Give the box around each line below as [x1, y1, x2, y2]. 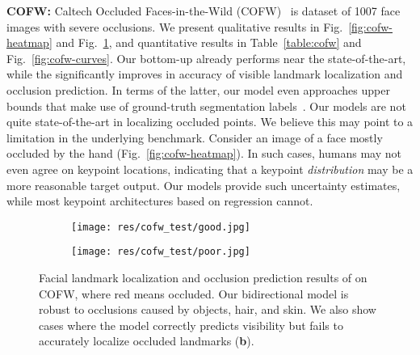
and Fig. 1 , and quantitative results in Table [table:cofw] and [56, 34, 362, 51]
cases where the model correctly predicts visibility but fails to [39, 316, 343, 333]
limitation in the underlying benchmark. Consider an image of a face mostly [6, 129, 383, 146]
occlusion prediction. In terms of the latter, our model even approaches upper [6, 81, 390, 98]
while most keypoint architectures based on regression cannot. [6, 192, 313, 209]
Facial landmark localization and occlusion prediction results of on [39, 269, 367, 286]
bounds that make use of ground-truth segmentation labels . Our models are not [6, 97, 406, 114]
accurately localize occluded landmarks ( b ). [39, 332, 254, 349]
